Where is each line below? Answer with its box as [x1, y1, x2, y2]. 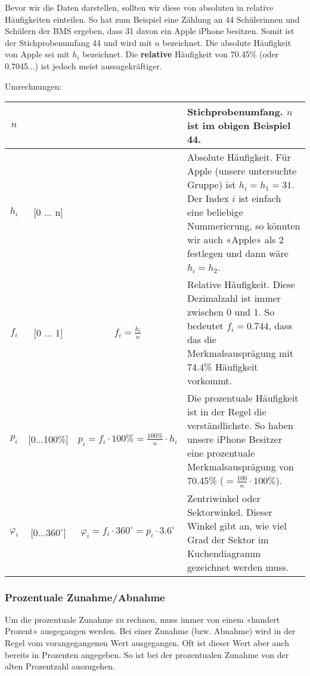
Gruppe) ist [187, 178, 236, 192]
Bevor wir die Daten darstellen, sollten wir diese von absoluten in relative [5, 1, 274, 13]
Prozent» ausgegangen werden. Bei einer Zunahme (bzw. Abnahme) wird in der [5, 625, 296, 637]
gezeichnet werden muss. [187, 559, 289, 574]
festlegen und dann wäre [187, 246, 289, 261]
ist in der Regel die [187, 405, 266, 419]
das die [187, 332, 216, 347]
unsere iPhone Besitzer [187, 432, 283, 446]
